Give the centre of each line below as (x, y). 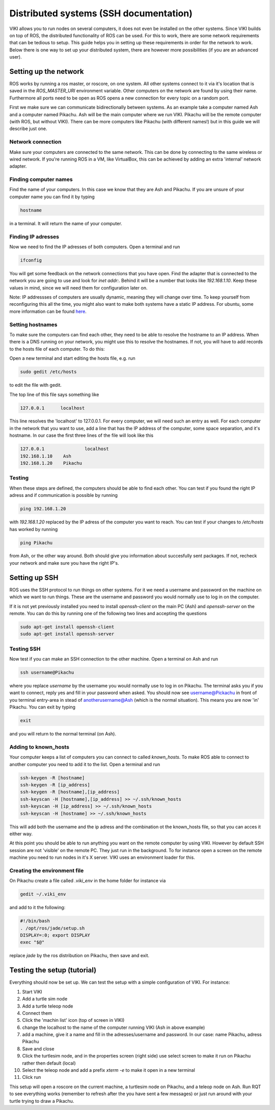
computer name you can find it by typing (52, 197)
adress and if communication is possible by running (64, 495)
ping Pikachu (36, 543)
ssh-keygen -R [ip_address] (55, 785)
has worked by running (34, 529)
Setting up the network (47, 71)
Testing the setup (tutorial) (53, 970)
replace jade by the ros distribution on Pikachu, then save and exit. (79, 956)
